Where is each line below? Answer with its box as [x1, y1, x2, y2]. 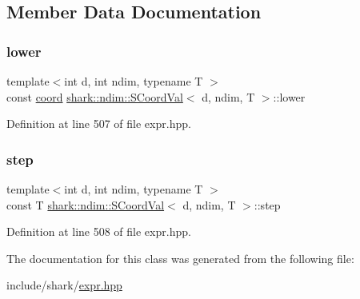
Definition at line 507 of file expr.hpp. [6, 115, 191, 132]
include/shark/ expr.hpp [6, 277, 122, 293]
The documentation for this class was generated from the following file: [6, 249, 354, 266]
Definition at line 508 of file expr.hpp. [6, 223, 191, 240]
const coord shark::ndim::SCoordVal [6, 88, 183, 105]
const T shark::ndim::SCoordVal [6, 196, 165, 213]
